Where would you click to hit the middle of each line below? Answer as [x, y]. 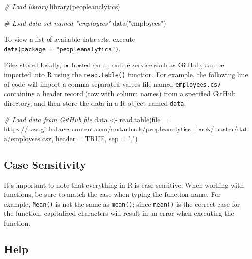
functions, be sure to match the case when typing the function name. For [112, 194]
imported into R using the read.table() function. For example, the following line [126, 74]
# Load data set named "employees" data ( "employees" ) [85, 23]
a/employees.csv [28, 138]
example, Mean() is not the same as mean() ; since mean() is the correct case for [122, 203]
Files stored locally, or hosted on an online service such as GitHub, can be [114, 65]
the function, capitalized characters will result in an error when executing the [119, 213]
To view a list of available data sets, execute [70, 39]
